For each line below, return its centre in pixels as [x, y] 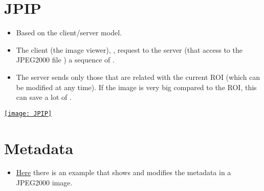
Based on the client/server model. [69, 33]
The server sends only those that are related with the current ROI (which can [138, 77]
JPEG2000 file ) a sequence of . [65, 60]
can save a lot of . [44, 97]
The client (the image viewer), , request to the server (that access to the [129, 49]
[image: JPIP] [28, 113]
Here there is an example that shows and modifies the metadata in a [124, 172]
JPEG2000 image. [44, 183]
